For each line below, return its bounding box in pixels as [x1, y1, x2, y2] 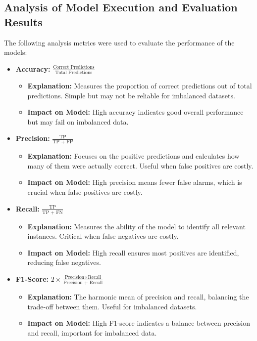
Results [4, 14, 43, 29]
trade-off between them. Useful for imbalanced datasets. [27, 301, 197, 311]
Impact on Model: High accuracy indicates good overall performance [27, 107, 244, 117]
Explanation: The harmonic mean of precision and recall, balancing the [27, 292, 249, 302]
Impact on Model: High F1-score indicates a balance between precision [27, 318, 250, 328]
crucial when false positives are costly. [27, 187, 143, 197]
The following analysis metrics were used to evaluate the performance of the [4, 37, 235, 47]
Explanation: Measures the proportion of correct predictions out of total [27, 81, 252, 91]
